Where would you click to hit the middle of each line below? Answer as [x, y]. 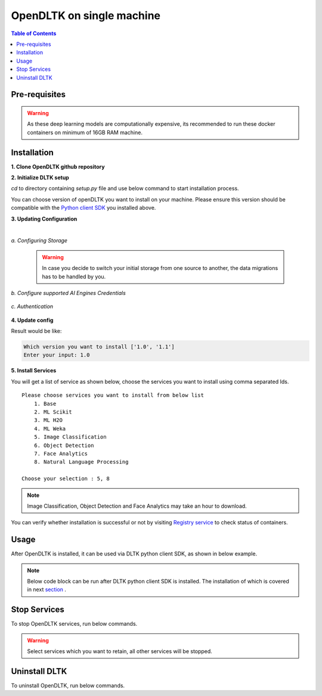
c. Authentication [32, 306]
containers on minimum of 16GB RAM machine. [85, 132]
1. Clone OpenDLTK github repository [58, 166]
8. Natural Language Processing [81, 462]
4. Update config [32, 320]
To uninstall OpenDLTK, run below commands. [68, 685]
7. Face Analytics [61, 453]
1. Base [45, 403]
